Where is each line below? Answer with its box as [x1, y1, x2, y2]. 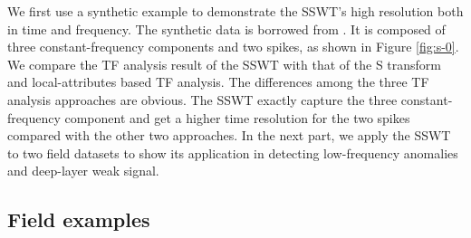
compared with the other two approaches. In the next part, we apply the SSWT [7, 126, 451, 145]
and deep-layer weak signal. [7, 161, 159, 180]
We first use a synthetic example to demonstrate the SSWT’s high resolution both [7, 2, 464, 20]
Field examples [7, 205, 150, 233]
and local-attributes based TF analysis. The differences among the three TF [7, 72, 429, 91]
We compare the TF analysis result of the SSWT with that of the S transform [7, 54, 441, 73]
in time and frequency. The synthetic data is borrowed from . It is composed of [7, 19, 446, 38]
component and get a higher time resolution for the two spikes [64, 108, 410, 127]
